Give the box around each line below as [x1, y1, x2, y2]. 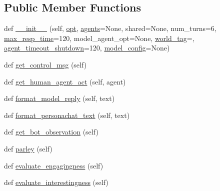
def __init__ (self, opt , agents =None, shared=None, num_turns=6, [4, 23, 216, 33]
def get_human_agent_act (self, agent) [4, 76, 126, 86]
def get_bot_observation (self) [4, 126, 98, 137]
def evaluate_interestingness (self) [4, 177, 108, 187]
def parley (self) [4, 143, 52, 153]
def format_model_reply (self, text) [4, 93, 115, 103]
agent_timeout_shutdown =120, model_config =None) [4, 42, 170, 53]
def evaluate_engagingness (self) [4, 160, 103, 170]
